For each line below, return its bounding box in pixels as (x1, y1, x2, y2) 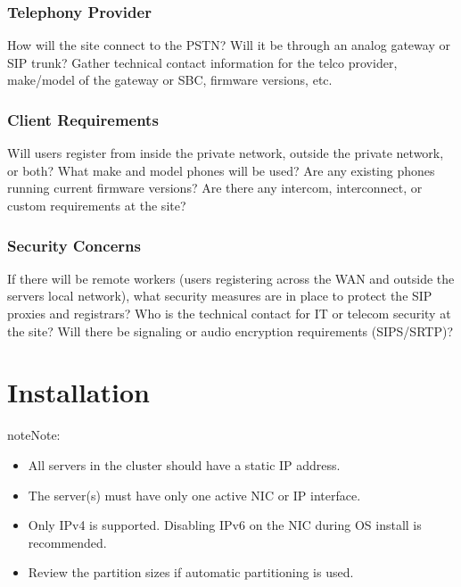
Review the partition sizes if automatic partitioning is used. (28, 563, 354, 582)
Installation (7, 374, 150, 410)
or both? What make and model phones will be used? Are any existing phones (7, 161, 435, 179)
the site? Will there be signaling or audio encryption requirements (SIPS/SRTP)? (7, 321, 453, 340)
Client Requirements (7, 108, 159, 130)
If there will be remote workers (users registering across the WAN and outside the (7, 269, 455, 287)
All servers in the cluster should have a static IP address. (28, 455, 341, 474)
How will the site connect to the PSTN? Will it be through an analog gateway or (7, 36, 450, 54)
